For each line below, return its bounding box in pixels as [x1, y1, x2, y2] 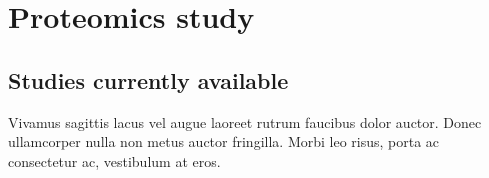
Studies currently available [8, 64, 289, 95]
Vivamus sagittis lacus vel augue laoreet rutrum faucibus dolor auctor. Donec [8, 111, 482, 132]
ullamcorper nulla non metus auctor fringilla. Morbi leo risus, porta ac [8, 131, 440, 152]
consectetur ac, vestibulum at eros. [8, 150, 221, 171]
